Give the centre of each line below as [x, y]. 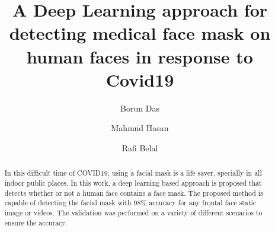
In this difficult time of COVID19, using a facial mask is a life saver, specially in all [133, 173]
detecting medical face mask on [140, 33]
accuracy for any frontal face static [203, 203]
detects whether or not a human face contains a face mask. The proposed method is [134, 193]
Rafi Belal [140, 147]
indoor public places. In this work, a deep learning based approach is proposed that [133, 182]
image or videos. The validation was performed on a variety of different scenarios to [133, 212]
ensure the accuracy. [36, 222]
